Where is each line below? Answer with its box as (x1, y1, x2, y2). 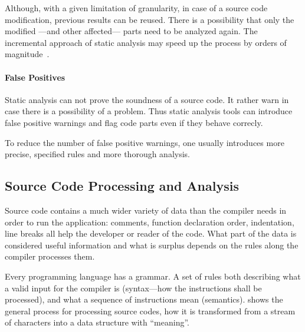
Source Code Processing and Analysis (5, 177, 239, 195)
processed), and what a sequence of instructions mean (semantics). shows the (5, 293, 283, 306)
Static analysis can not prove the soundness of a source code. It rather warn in (5, 93, 289, 105)
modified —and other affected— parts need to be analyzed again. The (5, 25, 258, 37)
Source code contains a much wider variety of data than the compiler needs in (5, 204, 287, 216)
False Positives (5, 71, 65, 83)
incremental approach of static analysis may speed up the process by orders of (5, 36, 287, 48)
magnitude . (5, 48, 50, 60)
